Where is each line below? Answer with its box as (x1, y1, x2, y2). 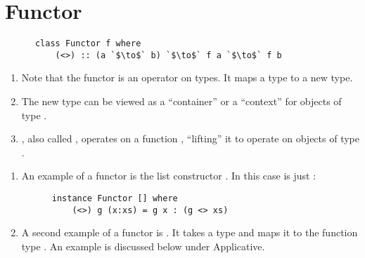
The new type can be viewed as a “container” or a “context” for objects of (21, 94, 342, 109)
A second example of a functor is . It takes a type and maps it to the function (21, 225, 358, 240)
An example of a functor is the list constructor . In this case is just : (21, 168, 316, 183)
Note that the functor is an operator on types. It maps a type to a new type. (21, 70, 353, 85)
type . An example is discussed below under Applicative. (21, 238, 265, 253)
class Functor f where (34, 39, 141, 49)
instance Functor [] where (51, 193, 178, 203)
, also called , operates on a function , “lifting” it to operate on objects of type (21, 131, 359, 146)
